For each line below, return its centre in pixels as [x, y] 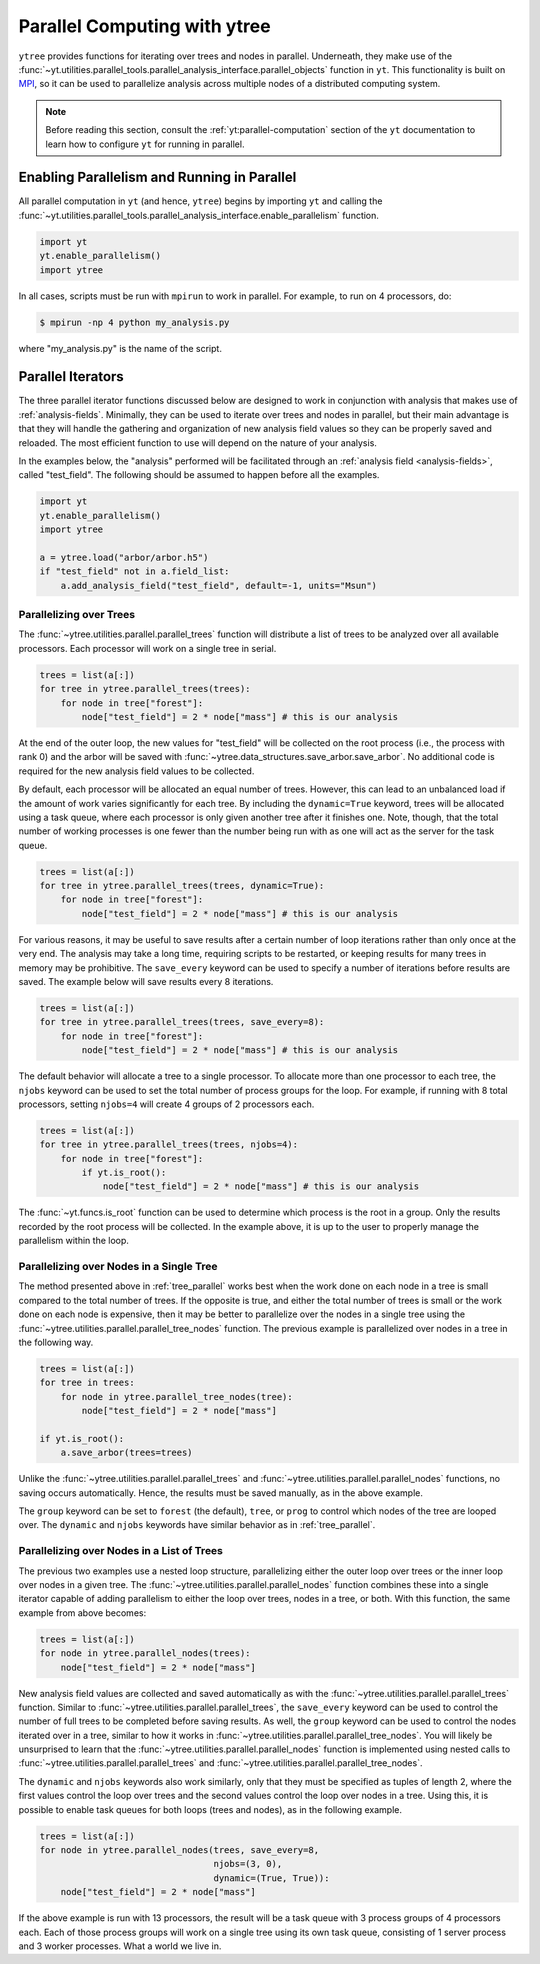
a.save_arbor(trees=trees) [127, 1453]
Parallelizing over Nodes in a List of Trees [121, 1551]
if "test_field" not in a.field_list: [134, 571]
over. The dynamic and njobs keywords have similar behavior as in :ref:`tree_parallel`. [197, 1525]
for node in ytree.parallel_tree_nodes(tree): [177, 1396]
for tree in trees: [87, 1383]
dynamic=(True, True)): [271, 1878]
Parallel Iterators [71, 376]
